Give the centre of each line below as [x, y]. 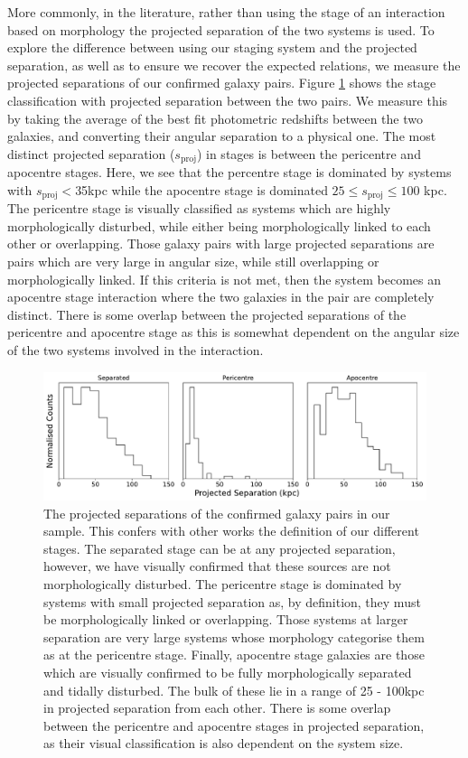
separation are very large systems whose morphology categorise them [234, 636]
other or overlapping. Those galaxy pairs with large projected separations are [221, 243]
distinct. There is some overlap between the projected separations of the [207, 314]
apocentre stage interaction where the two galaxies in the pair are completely [221, 297]
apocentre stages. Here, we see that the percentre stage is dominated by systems [229, 172]
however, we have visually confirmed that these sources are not [217, 566]
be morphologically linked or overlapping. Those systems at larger [226, 619]
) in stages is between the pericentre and [309, 153]
